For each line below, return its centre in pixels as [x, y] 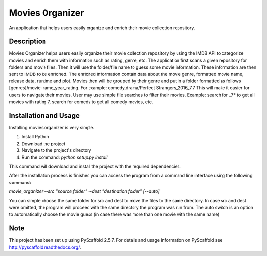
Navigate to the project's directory [56, 150]
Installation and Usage [44, 116]
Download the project [44, 144]
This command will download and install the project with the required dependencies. [95, 166]
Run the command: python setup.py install [65, 157]
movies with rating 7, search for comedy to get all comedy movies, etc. [81, 102]
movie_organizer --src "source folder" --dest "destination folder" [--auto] [85, 191]
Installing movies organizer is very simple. [52, 128]
